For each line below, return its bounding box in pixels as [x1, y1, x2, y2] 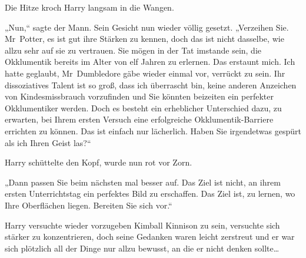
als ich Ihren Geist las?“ [5, 136, 91, 148]
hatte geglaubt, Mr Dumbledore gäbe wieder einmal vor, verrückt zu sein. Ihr [5, 67, 285, 79]
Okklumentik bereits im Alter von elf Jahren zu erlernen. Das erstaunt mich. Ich [5, 55, 295, 68]
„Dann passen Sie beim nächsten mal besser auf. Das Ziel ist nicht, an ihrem [5, 176, 281, 188]
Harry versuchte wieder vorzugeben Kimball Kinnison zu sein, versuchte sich [5, 219, 280, 231]
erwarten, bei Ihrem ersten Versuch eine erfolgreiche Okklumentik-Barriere [5, 113, 274, 125]
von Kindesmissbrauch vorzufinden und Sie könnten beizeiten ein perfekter [5, 90, 274, 102]
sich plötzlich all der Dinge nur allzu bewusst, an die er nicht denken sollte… [5, 242, 280, 254]
